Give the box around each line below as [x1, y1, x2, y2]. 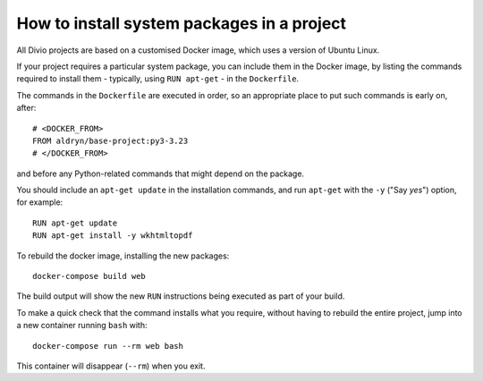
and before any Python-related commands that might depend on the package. [16, 168, 304, 179]
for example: [16, 197, 64, 207]
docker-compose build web [32, 271, 147, 282]
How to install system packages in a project [16, 13, 347, 33]
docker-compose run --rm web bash [32, 341, 183, 351]
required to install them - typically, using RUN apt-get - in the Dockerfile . [16, 73, 300, 84]
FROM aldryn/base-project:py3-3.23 [32, 135, 189, 146]
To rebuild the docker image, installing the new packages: [16, 250, 230, 261]
